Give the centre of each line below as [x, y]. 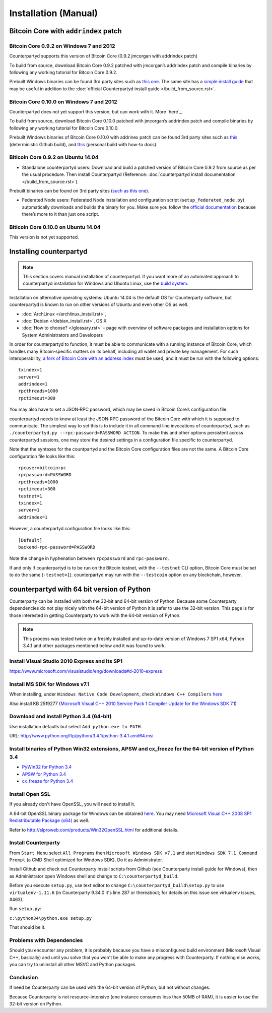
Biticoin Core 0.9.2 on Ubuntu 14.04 [54, 157]
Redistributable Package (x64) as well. [49, 820]
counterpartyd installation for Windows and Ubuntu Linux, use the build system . [106, 283]
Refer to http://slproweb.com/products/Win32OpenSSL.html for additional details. [94, 830]
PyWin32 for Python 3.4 [47, 767]
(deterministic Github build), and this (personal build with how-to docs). [84, 144]
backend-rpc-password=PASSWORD [57, 547]
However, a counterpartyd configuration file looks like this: [70, 529]
